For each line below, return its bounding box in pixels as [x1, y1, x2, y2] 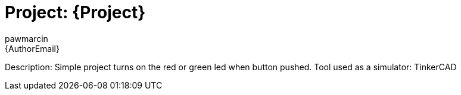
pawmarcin [5, 33, 48, 44]
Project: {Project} [5, 2, 146, 22]
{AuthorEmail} [5, 43, 60, 54]
